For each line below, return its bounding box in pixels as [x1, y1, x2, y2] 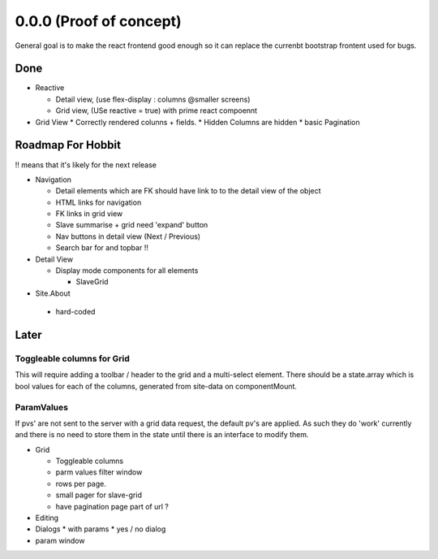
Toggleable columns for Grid [15, 353, 130, 364]
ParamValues [15, 401, 69, 413]
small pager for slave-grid [55, 490, 142, 500]
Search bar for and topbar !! [55, 243, 149, 253]
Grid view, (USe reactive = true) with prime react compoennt [55, 106, 258, 115]
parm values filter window [55, 467, 143, 477]
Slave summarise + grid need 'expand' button [55, 220, 208, 230]
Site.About [35, 288, 71, 298]
